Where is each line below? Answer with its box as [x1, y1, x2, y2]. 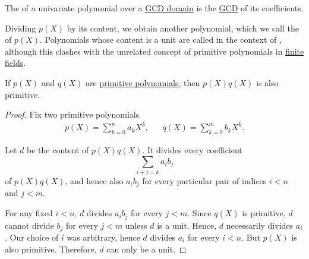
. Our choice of [5, 230, 59, 243]
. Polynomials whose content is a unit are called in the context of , [40, 33, 282, 46]
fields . [5, 56, 26, 69]
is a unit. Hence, [157, 219, 217, 231]
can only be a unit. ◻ [106, 242, 187, 255]
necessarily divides [226, 219, 294, 231]
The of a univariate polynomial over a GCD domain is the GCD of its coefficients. [5, 2, 304, 14]
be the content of [27, 144, 89, 156]
